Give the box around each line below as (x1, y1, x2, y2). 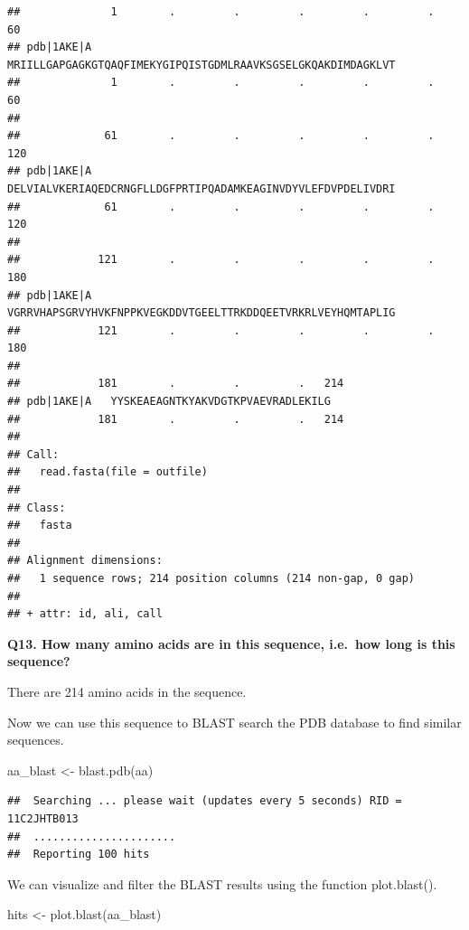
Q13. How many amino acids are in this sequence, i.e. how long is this (7, 634, 455, 653)
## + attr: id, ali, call (7, 607, 163, 621)
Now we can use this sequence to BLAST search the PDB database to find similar (7, 712, 462, 731)
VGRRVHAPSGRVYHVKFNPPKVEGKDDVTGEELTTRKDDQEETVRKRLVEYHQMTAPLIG (7, 306, 396, 320)
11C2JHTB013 (7, 812, 79, 825)
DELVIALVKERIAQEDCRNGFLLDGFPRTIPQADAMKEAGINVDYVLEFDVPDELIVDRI (7, 182, 396, 195)
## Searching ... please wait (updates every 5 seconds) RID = (7, 794, 402, 808)
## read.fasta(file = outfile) (7, 465, 208, 479)
